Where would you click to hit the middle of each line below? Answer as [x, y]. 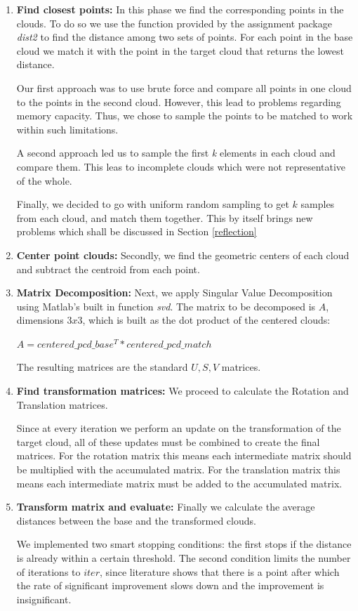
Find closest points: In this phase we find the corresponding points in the [180, 9]
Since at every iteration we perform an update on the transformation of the [179, 428]
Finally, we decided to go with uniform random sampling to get [153, 204]
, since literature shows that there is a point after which [219, 571]
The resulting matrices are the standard [102, 367]
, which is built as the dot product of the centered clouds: [206, 320]
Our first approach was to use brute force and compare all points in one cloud [184, 87]
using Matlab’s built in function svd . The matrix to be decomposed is [166, 306]
